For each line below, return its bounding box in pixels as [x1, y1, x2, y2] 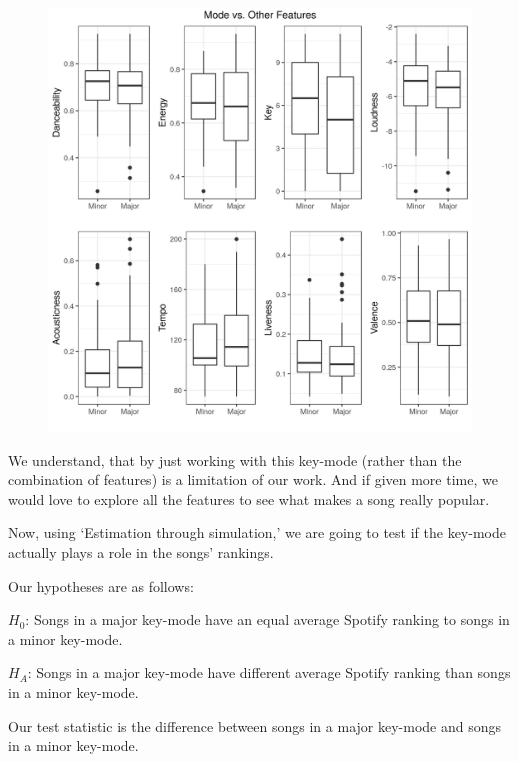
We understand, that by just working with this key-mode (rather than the [8, 449, 462, 470]
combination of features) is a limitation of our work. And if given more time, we [8, 469, 498, 490]
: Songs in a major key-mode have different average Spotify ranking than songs [27, 662, 511, 683]
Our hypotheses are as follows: [8, 575, 194, 596]
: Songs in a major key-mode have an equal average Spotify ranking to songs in [25, 609, 510, 630]
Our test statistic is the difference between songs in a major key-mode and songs [8, 715, 501, 736]
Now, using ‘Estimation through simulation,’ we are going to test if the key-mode [8, 522, 506, 543]
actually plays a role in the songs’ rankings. [8, 541, 274, 562]
